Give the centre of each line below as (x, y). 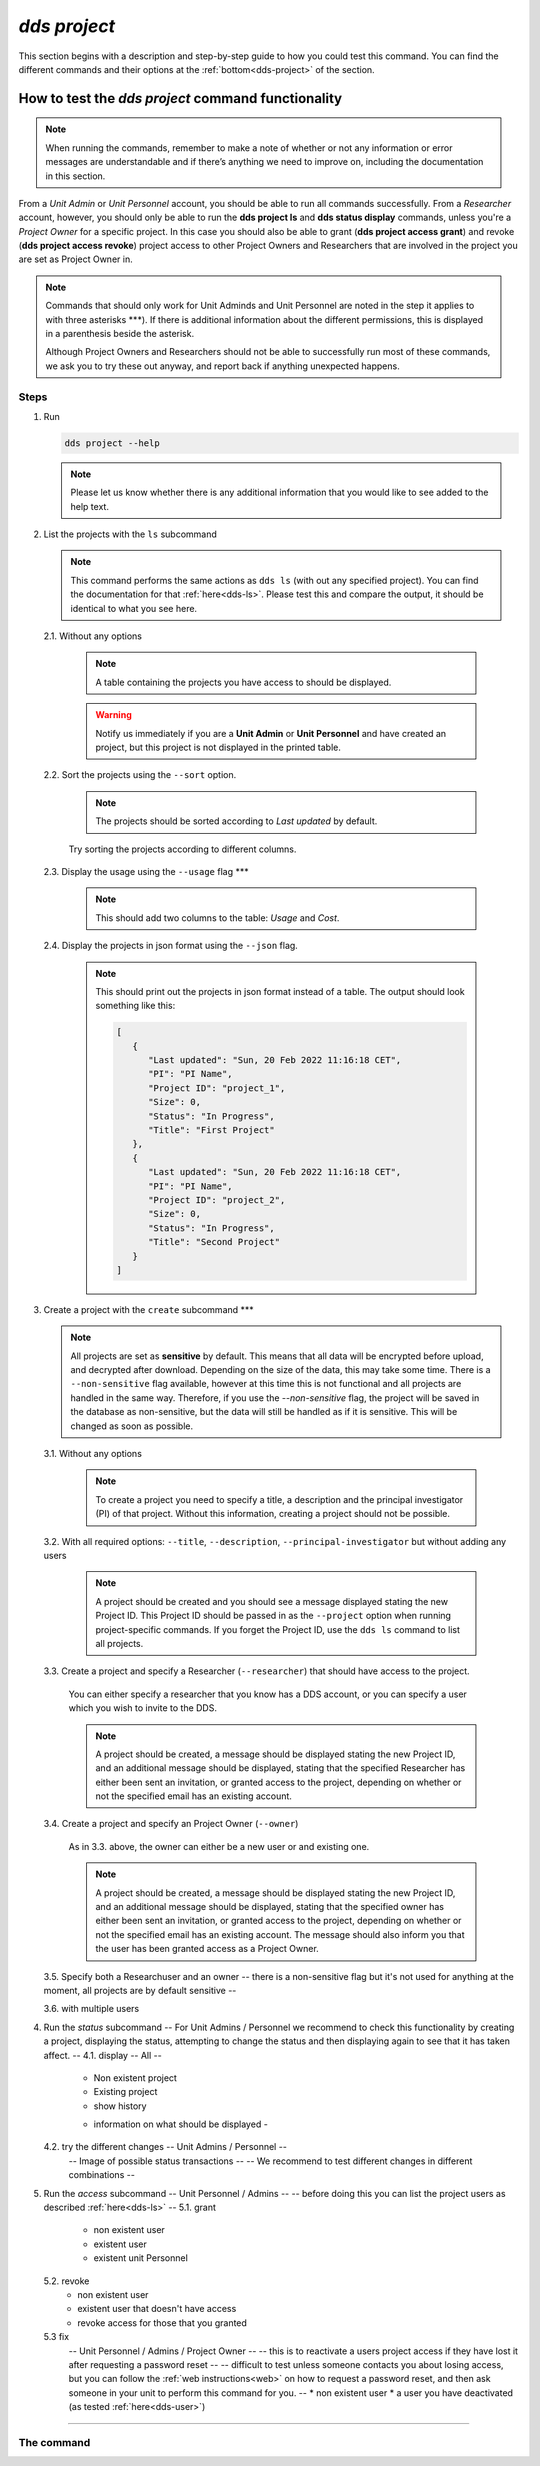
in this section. (75, 176)
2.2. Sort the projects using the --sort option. (140, 775)
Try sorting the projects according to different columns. (182, 849)
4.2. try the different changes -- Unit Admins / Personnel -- (165, 2147)
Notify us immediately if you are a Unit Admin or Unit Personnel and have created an (271, 733)
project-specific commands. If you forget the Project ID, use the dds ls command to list (277, 1629)
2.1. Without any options (92, 636)
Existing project (125, 2092)
